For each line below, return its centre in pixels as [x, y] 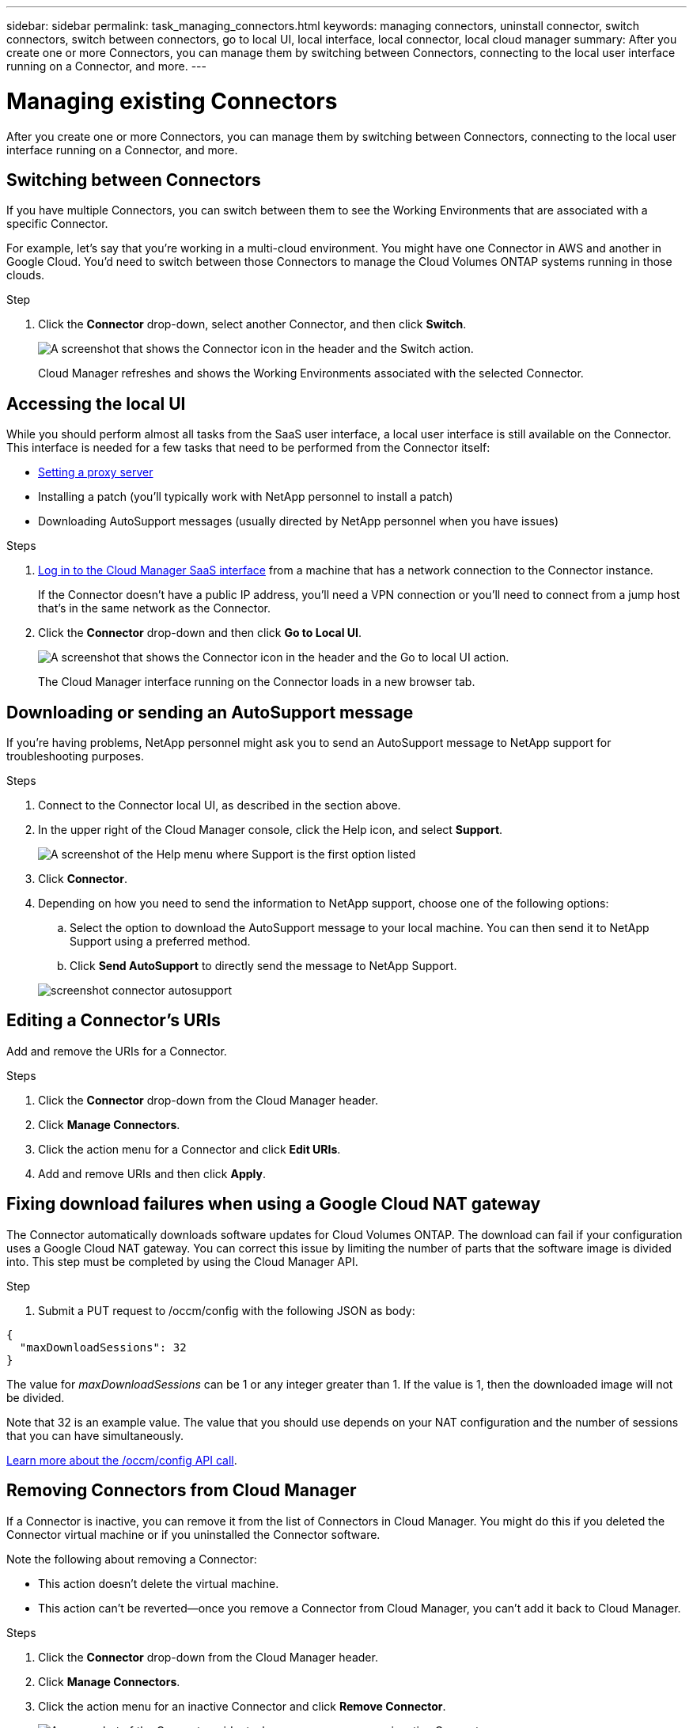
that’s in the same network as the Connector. [155, 608]
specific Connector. [57, 224]
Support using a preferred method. [160, 942]
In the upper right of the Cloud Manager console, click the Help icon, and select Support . [271, 830]
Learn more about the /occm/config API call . [122, 1460]
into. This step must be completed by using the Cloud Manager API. [182, 1261]
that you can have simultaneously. [95, 1435]
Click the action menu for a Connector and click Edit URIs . [189, 1149]
